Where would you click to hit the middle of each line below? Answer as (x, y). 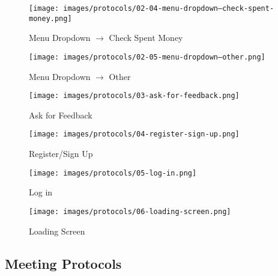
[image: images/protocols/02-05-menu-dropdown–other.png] (147, 57)
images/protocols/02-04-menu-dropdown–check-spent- (169, 8)
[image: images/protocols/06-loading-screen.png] (130, 211)
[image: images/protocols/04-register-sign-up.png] (134, 134)
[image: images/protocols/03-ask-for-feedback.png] (134, 96)
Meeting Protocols (63, 263)
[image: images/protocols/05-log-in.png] (113, 173)
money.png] (50, 18)
